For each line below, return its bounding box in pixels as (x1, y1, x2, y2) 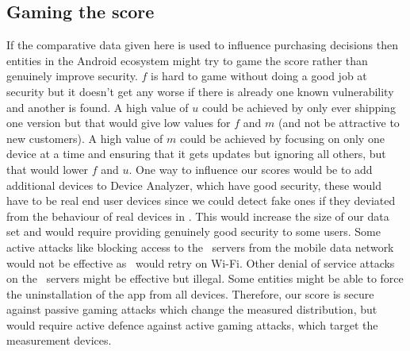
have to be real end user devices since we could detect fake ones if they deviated (6, 192, 396, 209)
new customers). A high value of (6, 129, 163, 146)
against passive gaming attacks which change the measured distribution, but (6, 301, 377, 318)
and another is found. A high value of (6, 98, 189, 115)
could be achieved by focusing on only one (179, 129, 385, 146)
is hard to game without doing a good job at (151, 67, 367, 84)
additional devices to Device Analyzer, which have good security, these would (6, 176, 381, 193)
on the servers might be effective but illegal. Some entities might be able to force (6, 270, 404, 287)
